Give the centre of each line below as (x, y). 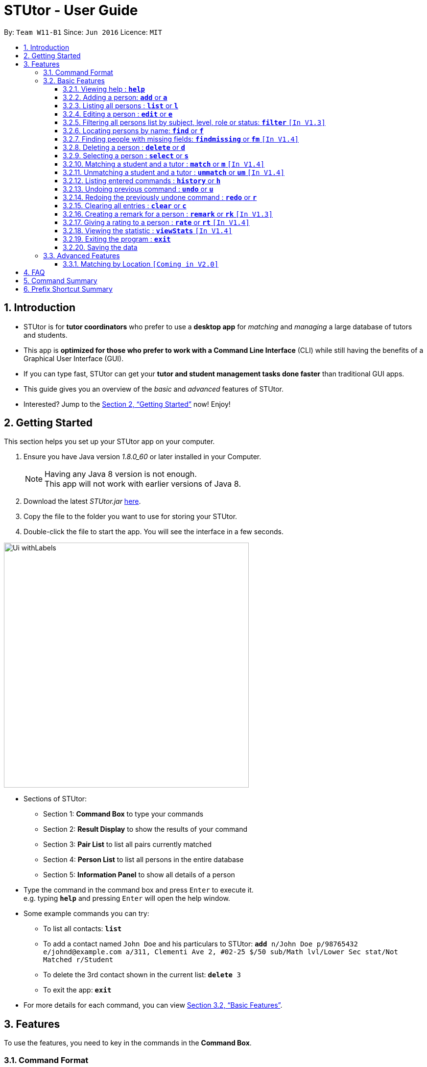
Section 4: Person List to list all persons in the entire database (143, 860)
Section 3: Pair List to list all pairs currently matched (128, 844)
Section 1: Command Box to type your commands (123, 814)
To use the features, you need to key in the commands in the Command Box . (128, 1043)
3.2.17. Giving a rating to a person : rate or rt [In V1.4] (156, 222)
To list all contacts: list (83, 929)
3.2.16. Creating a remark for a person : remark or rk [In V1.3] (168, 214)
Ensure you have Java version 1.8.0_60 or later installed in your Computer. (142, 457)
